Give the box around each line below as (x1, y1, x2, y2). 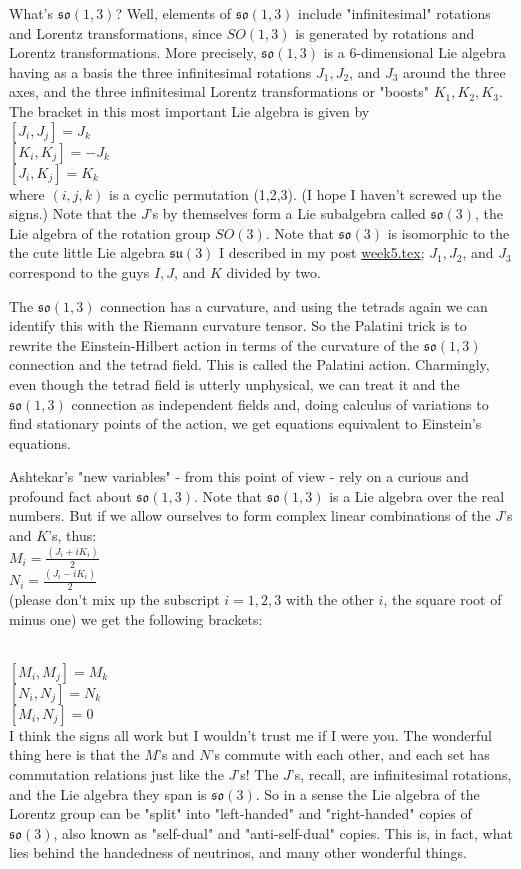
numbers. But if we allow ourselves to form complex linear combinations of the (9, 505, 491, 526)
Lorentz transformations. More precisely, (9, 42, 257, 63)
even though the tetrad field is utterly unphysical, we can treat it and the (9, 373, 460, 394)
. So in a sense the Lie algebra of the (255, 783, 480, 804)
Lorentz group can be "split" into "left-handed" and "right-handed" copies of (9, 803, 472, 824)
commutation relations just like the (9, 763, 224, 784)
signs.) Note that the (9, 203, 137, 224)
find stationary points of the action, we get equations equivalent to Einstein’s (9, 413, 482, 434)
